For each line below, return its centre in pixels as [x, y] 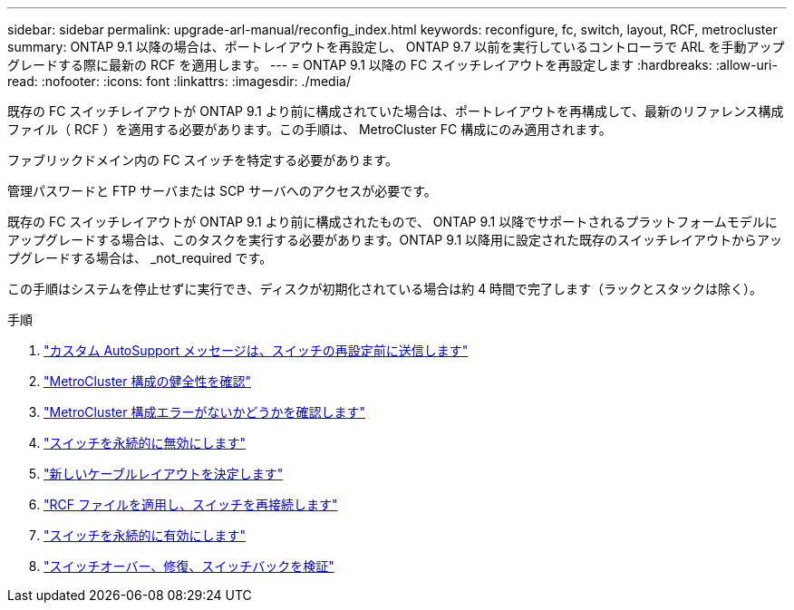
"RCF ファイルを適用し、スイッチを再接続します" [191, 504]
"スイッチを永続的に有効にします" [145, 535]
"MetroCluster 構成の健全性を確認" [147, 381]
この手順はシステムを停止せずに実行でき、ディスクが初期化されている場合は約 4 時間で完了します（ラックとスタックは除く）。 [385, 289]
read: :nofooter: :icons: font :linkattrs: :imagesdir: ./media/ [179, 81]
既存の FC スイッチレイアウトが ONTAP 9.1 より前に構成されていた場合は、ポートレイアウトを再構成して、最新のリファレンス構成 [396, 111]
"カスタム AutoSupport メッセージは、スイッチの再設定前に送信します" [256, 350]
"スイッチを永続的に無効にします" [145, 443]
